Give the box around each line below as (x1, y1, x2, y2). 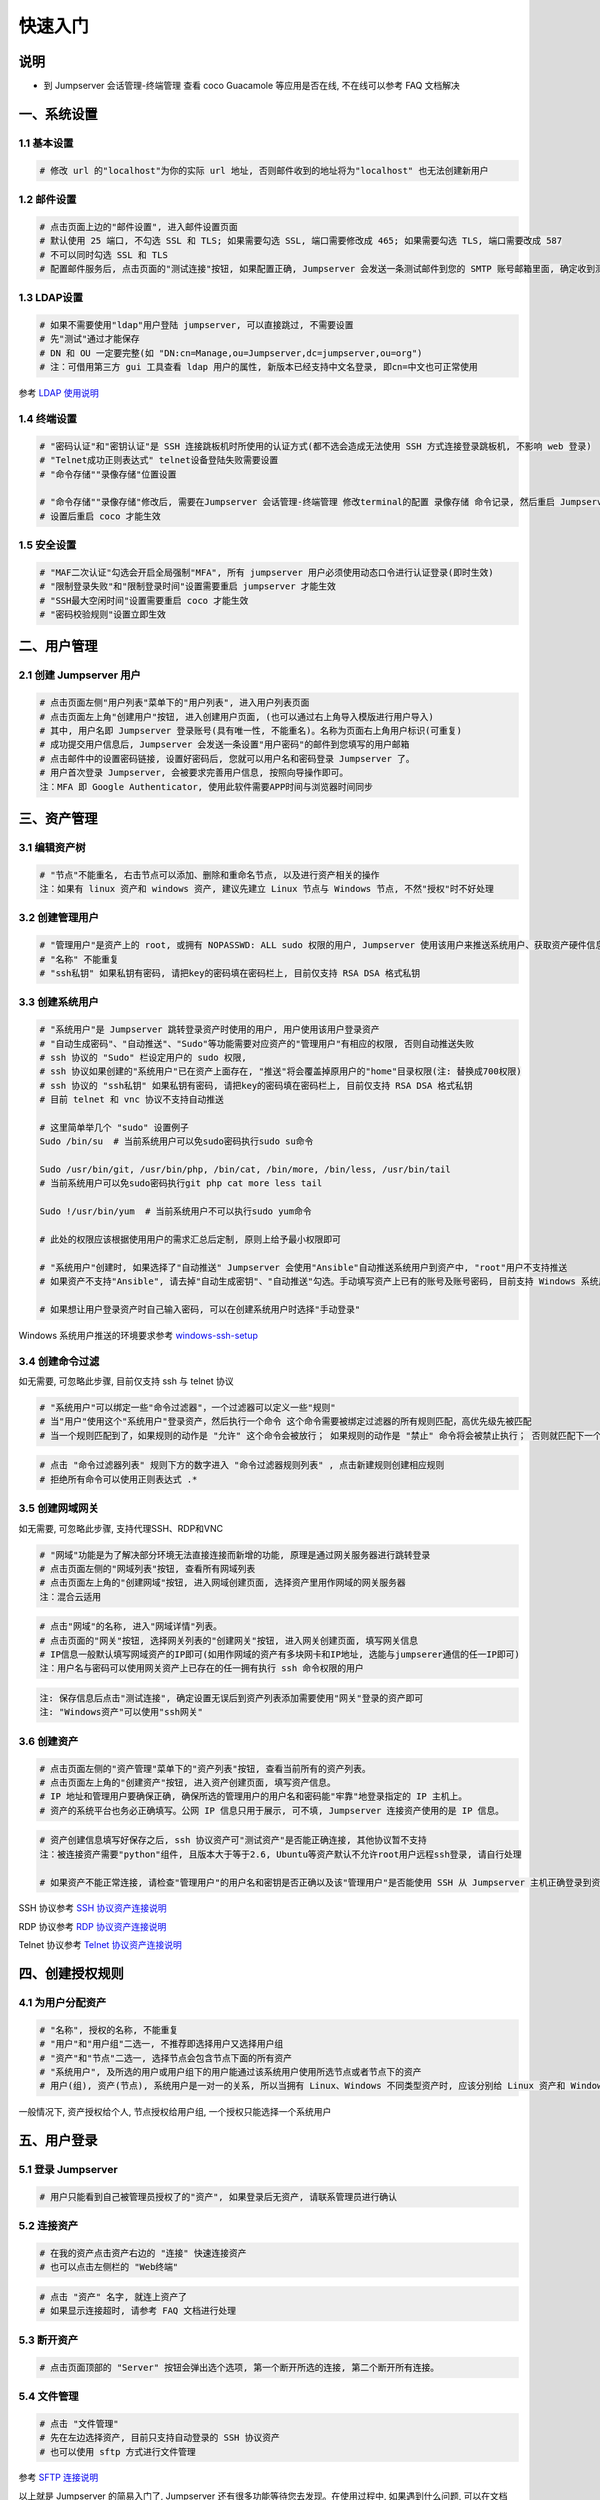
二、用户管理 (18, 638, 98, 655)
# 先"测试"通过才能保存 (39, 333, 140, 345)
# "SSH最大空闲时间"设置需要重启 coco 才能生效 (39, 595, 249, 606)
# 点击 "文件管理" (39, 2418, 119, 2429)
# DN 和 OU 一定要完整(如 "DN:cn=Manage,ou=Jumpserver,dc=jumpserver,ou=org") (39, 347, 423, 359)
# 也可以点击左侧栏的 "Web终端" (39, 2261, 179, 2273)
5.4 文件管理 (18, 2389, 79, 2403)
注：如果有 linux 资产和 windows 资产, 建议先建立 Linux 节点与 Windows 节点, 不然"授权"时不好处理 (39, 883, 494, 895)
